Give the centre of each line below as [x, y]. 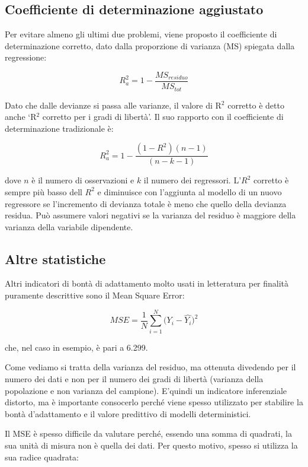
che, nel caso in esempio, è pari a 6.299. [76, 347]
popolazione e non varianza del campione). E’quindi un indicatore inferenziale [146, 390]
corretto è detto [256, 105]
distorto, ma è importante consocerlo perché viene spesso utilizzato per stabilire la [154, 402]
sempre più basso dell [44, 191]
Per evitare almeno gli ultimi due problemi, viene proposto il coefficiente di [141, 34]
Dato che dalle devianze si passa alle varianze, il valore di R [113, 105]
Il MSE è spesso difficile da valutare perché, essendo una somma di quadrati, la [148, 433]
